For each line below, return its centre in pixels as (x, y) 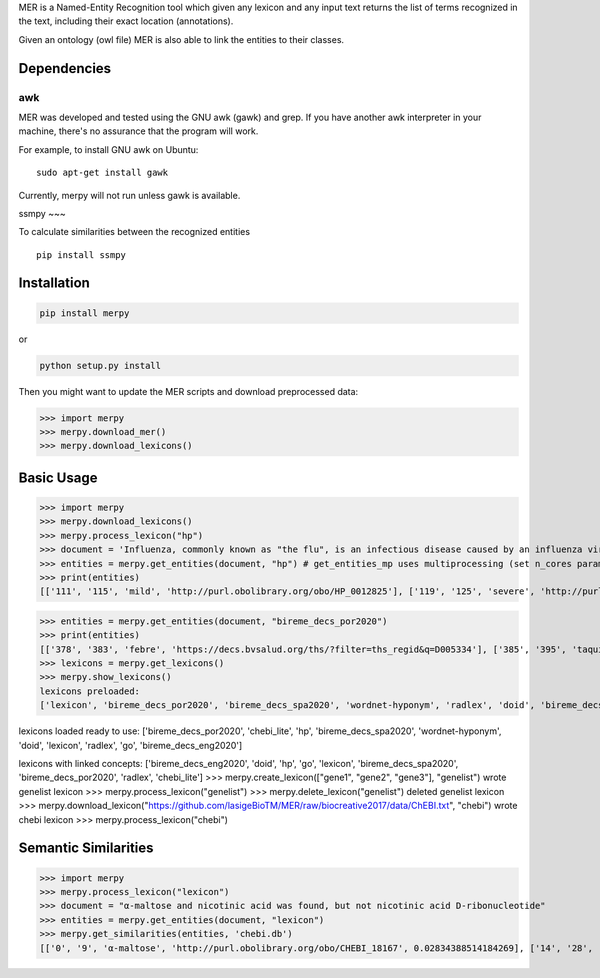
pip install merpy (84, 313)
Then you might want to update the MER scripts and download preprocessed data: (188, 391)
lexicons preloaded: (89, 691)
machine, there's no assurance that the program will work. (138, 131)
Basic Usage (58, 477)
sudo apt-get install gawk (102, 173)
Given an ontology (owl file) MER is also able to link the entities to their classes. (181, 39)
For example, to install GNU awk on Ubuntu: (108, 149)
